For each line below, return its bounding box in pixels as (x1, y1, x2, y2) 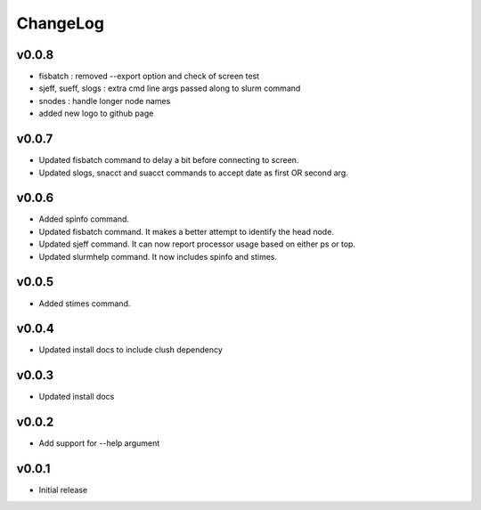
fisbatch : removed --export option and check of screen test (38, 71, 260, 82)
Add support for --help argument (38, 438, 160, 449)
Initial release (38, 485, 88, 496)
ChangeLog (16, 13, 104, 33)
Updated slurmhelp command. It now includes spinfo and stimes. (38, 251, 278, 262)
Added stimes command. (38, 298, 131, 309)
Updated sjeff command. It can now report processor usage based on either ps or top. (38, 239, 356, 249)
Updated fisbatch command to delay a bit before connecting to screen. (38, 155, 299, 166)
